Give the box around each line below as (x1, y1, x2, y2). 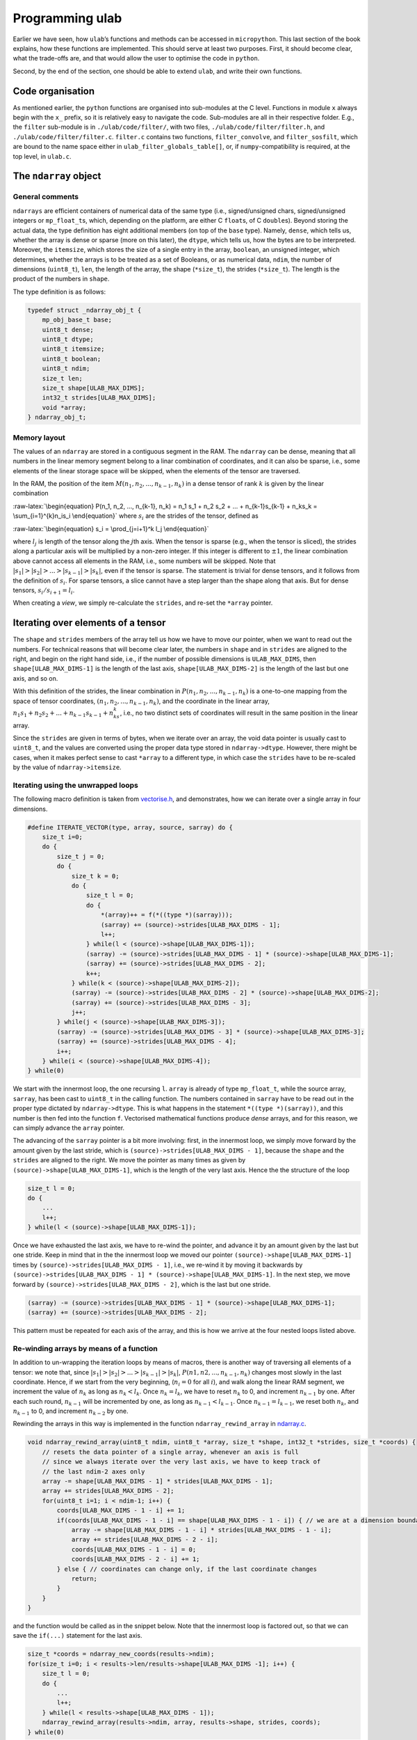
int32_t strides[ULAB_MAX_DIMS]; (42, 394, 156, 402)
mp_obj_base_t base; (42, 316, 113, 324)
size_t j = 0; (56, 853, 105, 860)
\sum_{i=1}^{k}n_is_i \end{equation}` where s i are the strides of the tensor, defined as (13, 512, 259, 522)
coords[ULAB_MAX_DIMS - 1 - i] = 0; (71, 1545, 197, 1553)
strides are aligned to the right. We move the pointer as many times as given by (13, 1156, 246, 1164)
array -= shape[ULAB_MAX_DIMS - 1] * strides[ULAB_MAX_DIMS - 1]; (42, 1478, 274, 1485)
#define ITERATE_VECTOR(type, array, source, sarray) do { (27, 823, 233, 831)
